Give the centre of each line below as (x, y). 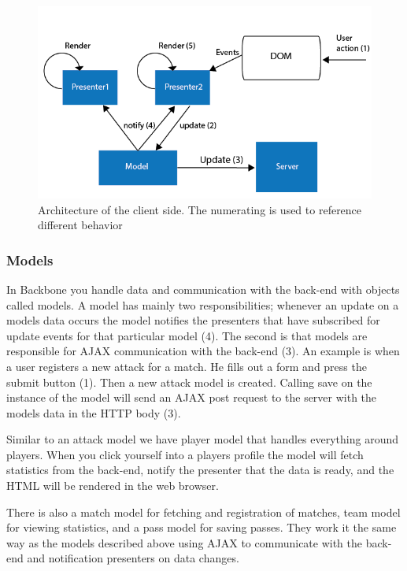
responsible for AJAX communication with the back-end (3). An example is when (203, 351)
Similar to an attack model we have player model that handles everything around (203, 439)
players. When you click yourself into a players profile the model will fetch (185, 454)
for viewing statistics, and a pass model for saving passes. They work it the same (202, 527)
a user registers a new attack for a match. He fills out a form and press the (187, 366)
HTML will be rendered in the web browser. (113, 486)
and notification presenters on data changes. (133, 558)
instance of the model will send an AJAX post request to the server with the (192, 397)
